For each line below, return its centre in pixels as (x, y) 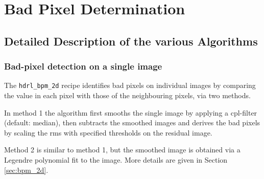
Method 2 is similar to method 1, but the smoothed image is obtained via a (122, 150)
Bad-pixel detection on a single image (83, 66)
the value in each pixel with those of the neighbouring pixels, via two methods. (127, 95)
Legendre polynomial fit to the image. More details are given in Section (116, 160)
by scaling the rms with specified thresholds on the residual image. (108, 132)
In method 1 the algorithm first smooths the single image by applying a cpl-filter (131, 112)
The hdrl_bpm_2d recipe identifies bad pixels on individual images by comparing (130, 85)
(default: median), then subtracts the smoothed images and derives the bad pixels (132, 122)
